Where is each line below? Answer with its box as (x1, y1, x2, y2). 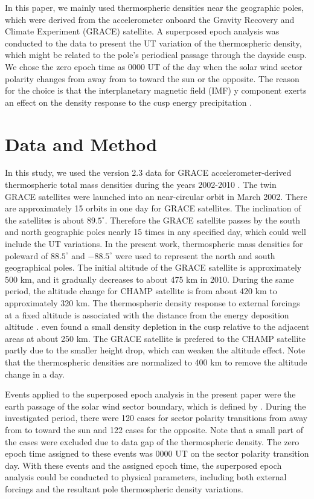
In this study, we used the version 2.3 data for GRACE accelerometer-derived (5, 166, 292, 179)
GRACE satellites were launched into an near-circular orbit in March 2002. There (5, 190, 307, 202)
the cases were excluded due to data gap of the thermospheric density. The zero (5, 435, 300, 448)
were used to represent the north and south (115, 249, 275, 262)
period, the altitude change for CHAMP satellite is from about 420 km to (5, 285, 277, 297)
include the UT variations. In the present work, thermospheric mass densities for (5, 237, 303, 250)
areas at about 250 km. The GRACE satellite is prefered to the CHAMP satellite (5, 332, 306, 344)
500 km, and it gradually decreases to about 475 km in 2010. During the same (5, 272, 294, 285)
